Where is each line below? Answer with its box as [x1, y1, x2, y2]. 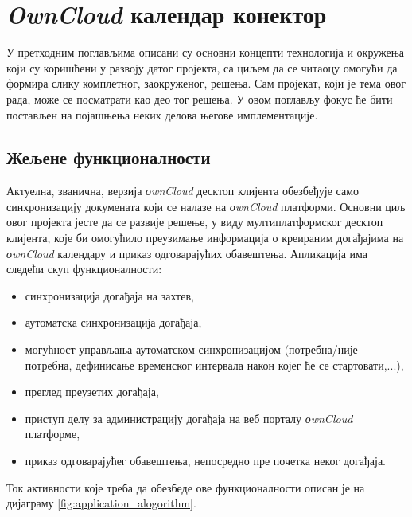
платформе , [25, 425, 80, 442]
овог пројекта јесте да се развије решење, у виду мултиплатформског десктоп [6, 213, 383, 230]
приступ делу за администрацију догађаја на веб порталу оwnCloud [25, 409, 353, 426]
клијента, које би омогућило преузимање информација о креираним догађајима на [6, 229, 404, 246]
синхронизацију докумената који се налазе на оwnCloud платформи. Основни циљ [6, 198, 406, 214]
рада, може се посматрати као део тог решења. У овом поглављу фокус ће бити [6, 90, 393, 107]
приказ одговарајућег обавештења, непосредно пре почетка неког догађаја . [25, 452, 387, 469]
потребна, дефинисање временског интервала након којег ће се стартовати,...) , [25, 356, 404, 373]
